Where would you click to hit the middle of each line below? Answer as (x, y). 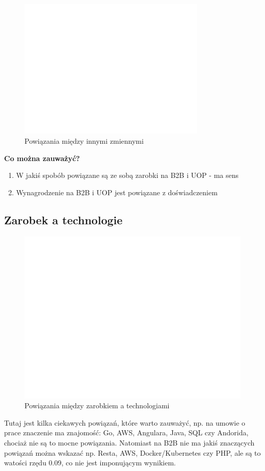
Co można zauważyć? (42, 158)
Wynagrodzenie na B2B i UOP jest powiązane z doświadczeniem (117, 192)
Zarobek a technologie (63, 219)
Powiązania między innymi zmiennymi (84, 140)
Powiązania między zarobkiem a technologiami (97, 405)
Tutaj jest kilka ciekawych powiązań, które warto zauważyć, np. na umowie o (125, 422)
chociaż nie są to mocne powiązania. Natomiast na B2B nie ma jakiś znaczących (129, 442)
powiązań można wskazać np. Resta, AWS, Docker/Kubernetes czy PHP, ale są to (132, 452)
